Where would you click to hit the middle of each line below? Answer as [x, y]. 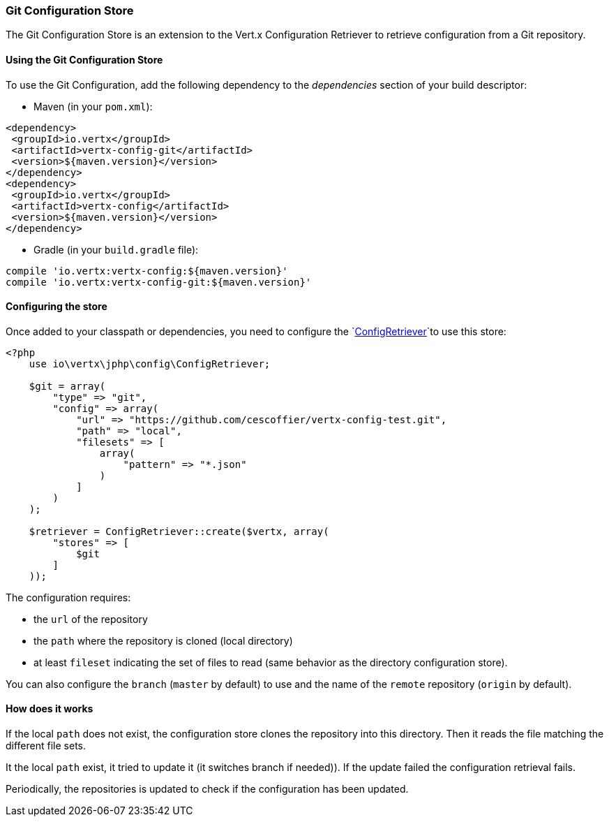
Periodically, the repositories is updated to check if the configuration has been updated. [207, 789]
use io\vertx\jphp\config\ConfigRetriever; [150, 364]
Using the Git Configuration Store [84, 59]
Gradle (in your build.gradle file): [116, 249]
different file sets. [46, 746]
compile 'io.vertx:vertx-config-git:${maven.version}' [159, 282]
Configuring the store [57, 307]
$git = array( [67, 386]
